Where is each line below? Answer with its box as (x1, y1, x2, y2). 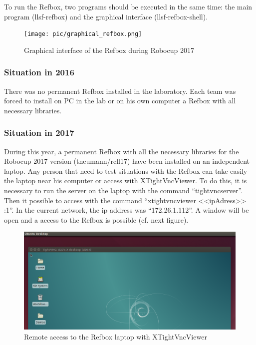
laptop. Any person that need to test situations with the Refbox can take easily (4, 165, 248, 176)
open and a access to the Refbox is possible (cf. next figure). (4, 214, 189, 225)
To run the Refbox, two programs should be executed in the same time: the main (4, 1, 253, 11)
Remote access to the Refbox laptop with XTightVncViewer (24, 331, 207, 342)
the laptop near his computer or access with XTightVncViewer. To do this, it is (4, 175, 247, 186)
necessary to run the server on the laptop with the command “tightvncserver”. (4, 185, 243, 196)
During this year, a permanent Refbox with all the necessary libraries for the (4, 146, 239, 156)
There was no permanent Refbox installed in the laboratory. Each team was (4, 85, 236, 96)
